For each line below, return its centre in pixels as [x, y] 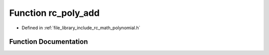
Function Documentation [49, 42]
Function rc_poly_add [54, 13]
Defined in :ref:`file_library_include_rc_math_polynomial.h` [81, 28]
